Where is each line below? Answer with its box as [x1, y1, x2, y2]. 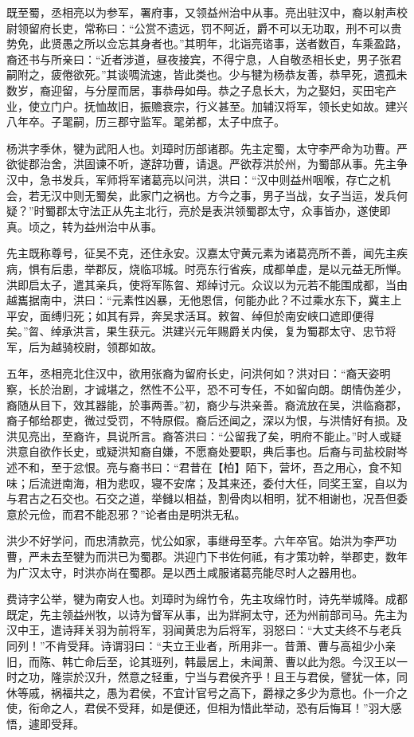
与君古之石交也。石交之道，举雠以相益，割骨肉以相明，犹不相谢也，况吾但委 [6, 490, 408, 507]
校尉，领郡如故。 [72, 338, 162, 355]
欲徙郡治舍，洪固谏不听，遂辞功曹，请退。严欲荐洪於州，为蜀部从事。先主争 [6, 155, 408, 172]
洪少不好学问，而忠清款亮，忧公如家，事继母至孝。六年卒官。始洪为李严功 [6, 532, 396, 549]
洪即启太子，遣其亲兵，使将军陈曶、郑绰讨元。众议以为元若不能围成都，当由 [6, 276, 408, 292]
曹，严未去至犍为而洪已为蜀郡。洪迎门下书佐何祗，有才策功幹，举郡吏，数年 [6, 548, 408, 564]
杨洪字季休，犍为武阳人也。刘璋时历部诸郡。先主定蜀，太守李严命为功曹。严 [6, 139, 408, 156]
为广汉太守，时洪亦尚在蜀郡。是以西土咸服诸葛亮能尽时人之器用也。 [6, 563, 363, 580]
